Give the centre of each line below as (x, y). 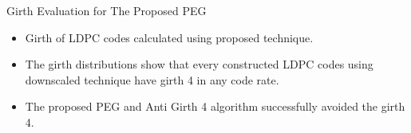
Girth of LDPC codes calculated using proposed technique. (169, 37)
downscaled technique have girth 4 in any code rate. (152, 79)
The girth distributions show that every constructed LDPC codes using (199, 64)
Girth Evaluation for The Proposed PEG (107, 10)
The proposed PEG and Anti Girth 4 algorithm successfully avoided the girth (215, 106)
